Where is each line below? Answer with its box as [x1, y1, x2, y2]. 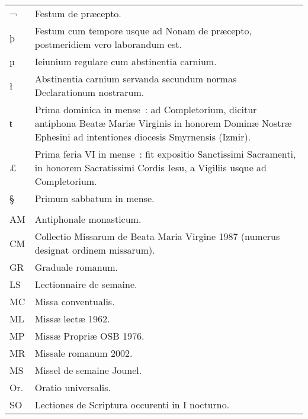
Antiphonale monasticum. [34, 212, 142, 226]
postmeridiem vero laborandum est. [34, 37, 182, 51]
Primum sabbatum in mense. [34, 191, 155, 205]
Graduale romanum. [34, 260, 118, 274]
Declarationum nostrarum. [34, 85, 145, 99]
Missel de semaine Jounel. [34, 363, 142, 377]
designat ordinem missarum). [34, 243, 155, 257]
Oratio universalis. [34, 380, 111, 394]
